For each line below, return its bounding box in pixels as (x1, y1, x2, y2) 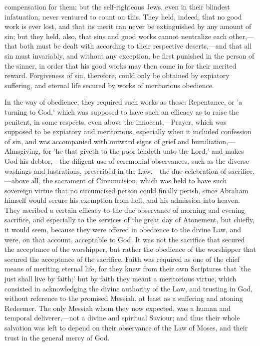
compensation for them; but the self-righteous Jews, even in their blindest (4, 2, 230, 12)
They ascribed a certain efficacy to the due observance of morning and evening (4, 204, 245, 215)
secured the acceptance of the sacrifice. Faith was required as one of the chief (4, 253, 240, 264)
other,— (229, 31, 254, 41)
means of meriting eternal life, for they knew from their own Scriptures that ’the (4, 263, 251, 274)
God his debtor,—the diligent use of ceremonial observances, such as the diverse (4, 155, 249, 166)
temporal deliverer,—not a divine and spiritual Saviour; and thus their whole (4, 312, 240, 323)
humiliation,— (191, 136, 236, 146)
